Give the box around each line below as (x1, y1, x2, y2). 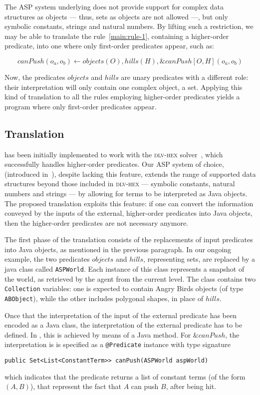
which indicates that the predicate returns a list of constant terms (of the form (4, 371, 246, 382)
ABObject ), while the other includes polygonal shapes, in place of (4, 293, 204, 303)
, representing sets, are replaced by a (143, 254, 256, 264)
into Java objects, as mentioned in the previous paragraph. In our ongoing (4, 244, 232, 254)
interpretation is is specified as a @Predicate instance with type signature (4, 339, 231, 350)
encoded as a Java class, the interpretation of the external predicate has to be (4, 320, 243, 330)
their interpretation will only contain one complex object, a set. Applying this (4, 81, 243, 92)
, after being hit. (166, 381, 217, 392)
